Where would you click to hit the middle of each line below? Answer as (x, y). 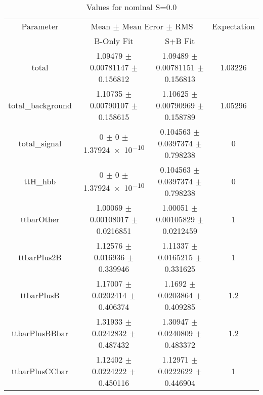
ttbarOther (40, 219)
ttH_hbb (40, 181)
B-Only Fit (114, 41)
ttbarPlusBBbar (40, 333)
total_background (40, 105)
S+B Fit (180, 41)
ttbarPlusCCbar (40, 371)
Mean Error (143, 26)
